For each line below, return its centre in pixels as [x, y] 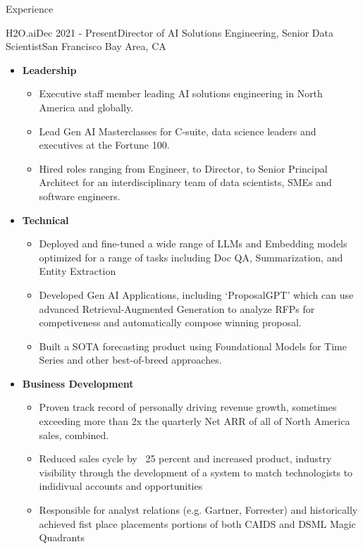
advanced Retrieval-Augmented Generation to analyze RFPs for [177, 308]
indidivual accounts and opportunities [121, 486]
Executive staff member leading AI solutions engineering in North [181, 93]
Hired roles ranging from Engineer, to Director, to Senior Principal [183, 168]
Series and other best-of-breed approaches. [130, 360]
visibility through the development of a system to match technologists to [196, 472]
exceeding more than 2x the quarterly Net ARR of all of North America [195, 421]
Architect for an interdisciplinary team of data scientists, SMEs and [185, 182]
